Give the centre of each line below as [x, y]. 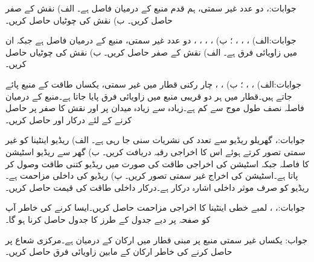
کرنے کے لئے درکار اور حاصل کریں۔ [69, 119]
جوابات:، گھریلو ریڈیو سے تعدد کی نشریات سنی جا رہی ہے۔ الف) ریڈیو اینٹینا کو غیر [155, 140]
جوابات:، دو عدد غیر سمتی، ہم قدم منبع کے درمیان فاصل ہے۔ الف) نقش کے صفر [151, 8]
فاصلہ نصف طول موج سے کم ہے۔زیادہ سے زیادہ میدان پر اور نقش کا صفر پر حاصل [155, 108]
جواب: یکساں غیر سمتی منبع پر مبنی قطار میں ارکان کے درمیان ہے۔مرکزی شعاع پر [157, 239]
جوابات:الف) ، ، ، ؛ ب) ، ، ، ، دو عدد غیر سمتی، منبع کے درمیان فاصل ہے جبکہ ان [151, 40]
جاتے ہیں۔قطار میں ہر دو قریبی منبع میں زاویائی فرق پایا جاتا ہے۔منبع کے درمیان [149, 96]
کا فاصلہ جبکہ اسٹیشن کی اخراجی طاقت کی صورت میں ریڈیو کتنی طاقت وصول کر [157, 163]
